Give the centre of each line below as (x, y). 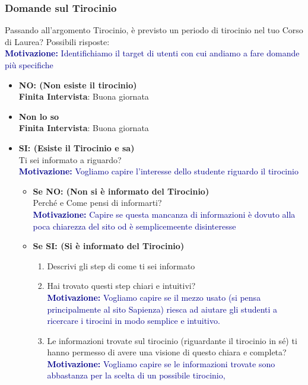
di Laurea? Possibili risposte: (57, 41)
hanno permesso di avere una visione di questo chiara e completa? (167, 352)
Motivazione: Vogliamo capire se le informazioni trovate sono (161, 363)
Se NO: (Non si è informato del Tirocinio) (121, 191)
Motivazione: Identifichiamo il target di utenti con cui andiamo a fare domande (152, 53)
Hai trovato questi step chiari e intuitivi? (121, 286)
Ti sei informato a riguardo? (70, 159)
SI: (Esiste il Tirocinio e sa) (77, 147)
